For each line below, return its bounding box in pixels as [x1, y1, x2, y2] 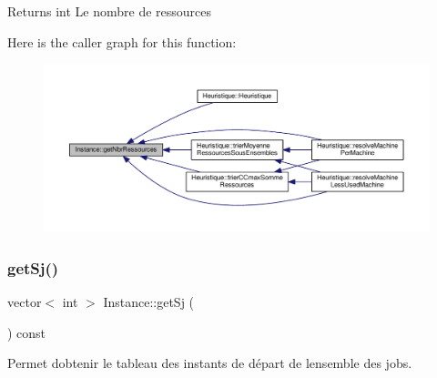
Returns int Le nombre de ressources [7, 2, 212, 20]
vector [7, 292, 42, 312]
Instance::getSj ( [103, 292, 195, 312]
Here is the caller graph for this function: [7, 32, 237, 51]
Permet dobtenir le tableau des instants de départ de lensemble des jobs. [7, 353, 412, 373]
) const [7, 322, 46, 342]
